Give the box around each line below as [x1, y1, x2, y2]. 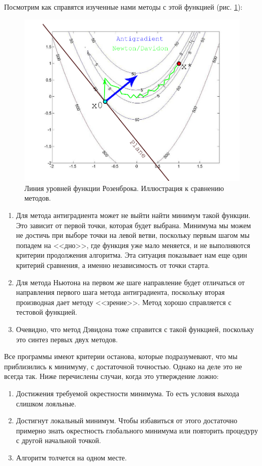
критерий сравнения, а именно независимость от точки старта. [16, 259, 210, 270]
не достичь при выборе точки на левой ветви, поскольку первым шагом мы [16, 230, 250, 240]
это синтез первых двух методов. [16, 334, 118, 344]
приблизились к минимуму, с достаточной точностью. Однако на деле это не [4, 361, 242, 371]
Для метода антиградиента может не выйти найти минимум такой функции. [16, 210, 251, 221]
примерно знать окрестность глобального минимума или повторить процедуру [16, 425, 258, 435]
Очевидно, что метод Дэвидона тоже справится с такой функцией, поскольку [16, 323, 254, 334]
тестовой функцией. [16, 307, 77, 317]
